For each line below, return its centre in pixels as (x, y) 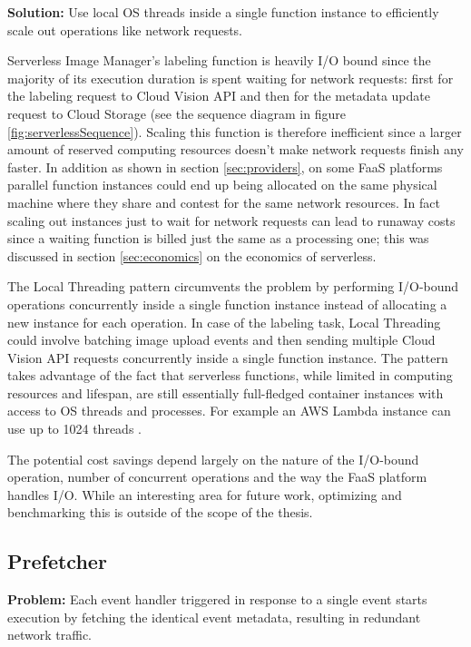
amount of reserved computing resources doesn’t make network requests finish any (235, 149)
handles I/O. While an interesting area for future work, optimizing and (205, 494)
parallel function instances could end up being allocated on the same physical (222, 185)
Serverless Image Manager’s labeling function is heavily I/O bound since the (219, 60)
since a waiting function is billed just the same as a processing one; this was (218, 238)
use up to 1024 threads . (74, 429)
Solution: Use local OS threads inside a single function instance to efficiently (223, 12)
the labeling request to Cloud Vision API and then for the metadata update (219, 96)
